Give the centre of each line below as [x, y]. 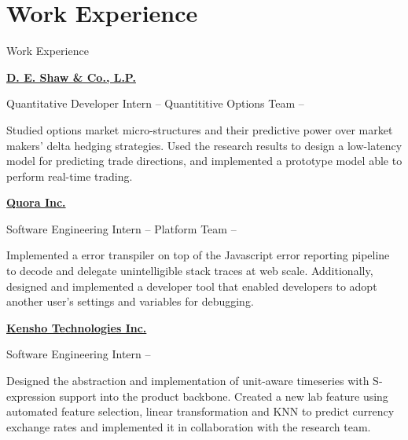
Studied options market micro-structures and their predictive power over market [200, 129]
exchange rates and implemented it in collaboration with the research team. [189, 426]
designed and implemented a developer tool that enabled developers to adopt [192, 286]
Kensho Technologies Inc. [77, 327]
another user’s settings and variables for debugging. [130, 301]
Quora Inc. [36, 202]
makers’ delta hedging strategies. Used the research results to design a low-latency [204, 145]
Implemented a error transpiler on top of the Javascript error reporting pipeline [198, 255]
